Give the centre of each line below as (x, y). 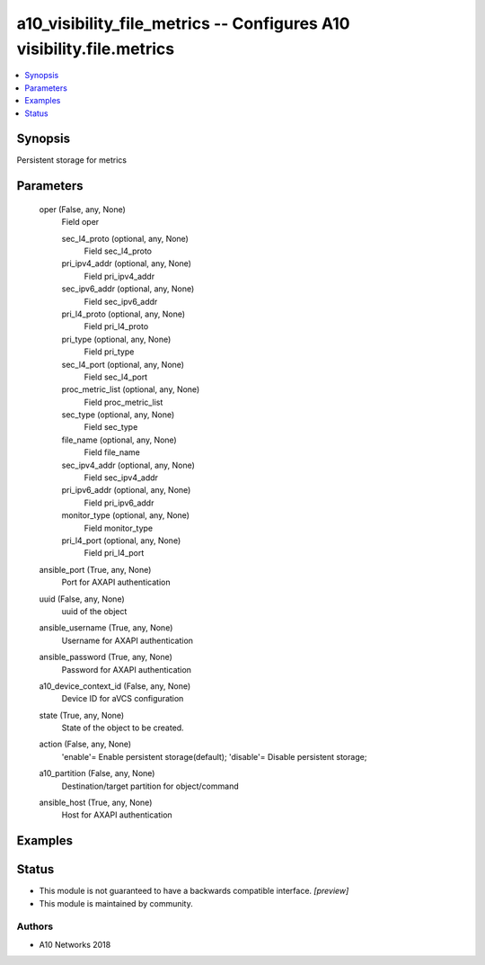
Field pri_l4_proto (116, 326)
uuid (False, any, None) (82, 599)
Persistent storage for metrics (72, 160)
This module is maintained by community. (116, 903)
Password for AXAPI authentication (127, 669)
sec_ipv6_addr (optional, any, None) (128, 289)
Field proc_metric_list (123, 402)
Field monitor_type (118, 528)
